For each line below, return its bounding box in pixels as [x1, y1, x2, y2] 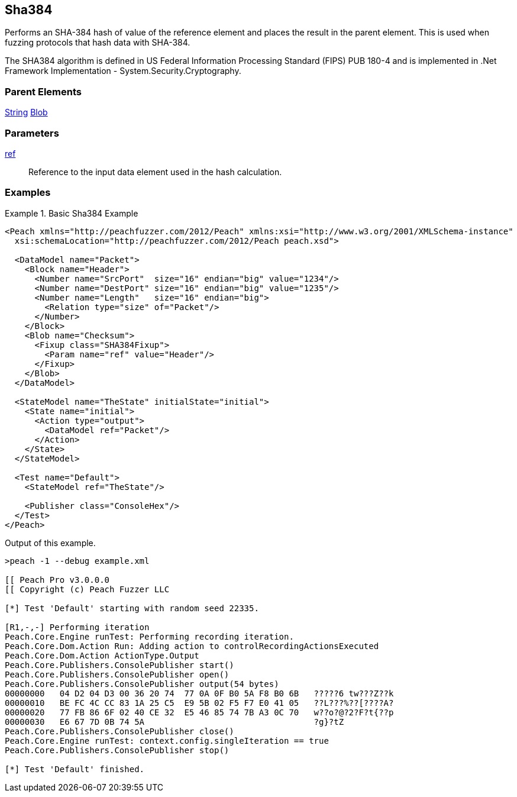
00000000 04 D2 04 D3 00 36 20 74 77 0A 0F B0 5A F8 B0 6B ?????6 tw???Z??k [5, 688, 394, 698]
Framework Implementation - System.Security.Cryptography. [5, 66, 241, 76]
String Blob [5, 107, 48, 118]
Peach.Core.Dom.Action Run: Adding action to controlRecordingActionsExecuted [5, 641, 379, 651]
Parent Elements [5, 85, 82, 98]
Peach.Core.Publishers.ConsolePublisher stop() [5, 745, 230, 755]
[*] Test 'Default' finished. [5, 764, 145, 774]
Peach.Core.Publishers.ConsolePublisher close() [5, 726, 234, 736]
